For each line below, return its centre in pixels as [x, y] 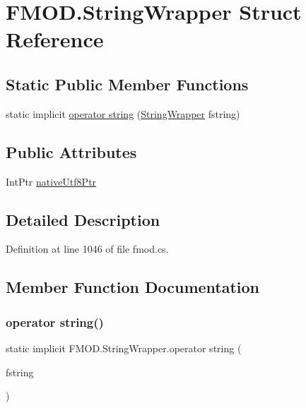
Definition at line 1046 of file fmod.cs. [87, 249]
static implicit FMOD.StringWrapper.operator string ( [124, 348]
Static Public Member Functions [127, 84]
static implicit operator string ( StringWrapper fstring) [123, 113]
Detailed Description [83, 219]
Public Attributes [71, 151]
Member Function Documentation [133, 287]
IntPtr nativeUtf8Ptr [51, 181]
